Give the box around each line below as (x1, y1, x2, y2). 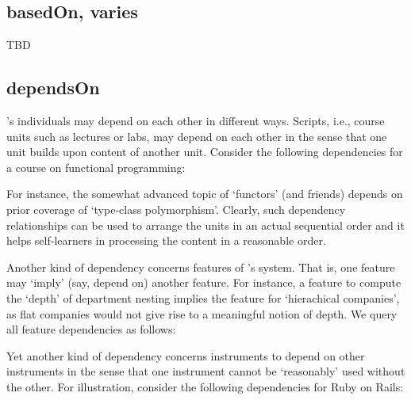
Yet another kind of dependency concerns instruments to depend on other (6, 347, 365, 364)
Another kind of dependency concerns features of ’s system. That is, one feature (6, 258, 395, 275)
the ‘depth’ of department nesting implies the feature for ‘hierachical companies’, (6, 289, 400, 306)
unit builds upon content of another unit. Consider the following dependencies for (6, 143, 403, 160)
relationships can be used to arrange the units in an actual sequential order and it (6, 216, 405, 233)
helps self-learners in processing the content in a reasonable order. (6, 232, 326, 249)
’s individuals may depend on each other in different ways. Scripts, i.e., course (6, 112, 385, 128)
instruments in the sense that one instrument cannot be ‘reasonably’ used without (6, 363, 405, 379)
